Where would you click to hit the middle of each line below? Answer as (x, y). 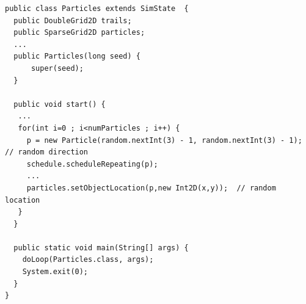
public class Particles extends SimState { (97, 9)
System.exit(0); (55, 272)
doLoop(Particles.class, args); (88, 260)
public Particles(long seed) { (77, 56)
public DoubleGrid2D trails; (73, 20)
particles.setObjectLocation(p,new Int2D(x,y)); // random (151, 188)
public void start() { (60, 104)
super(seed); (57, 68)
